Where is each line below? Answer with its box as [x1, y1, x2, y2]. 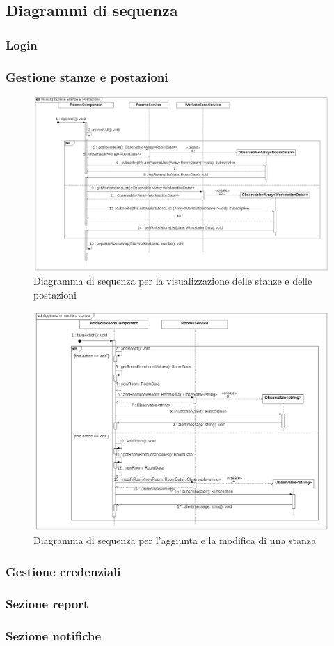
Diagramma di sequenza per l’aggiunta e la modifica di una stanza [33, 533, 317, 548]
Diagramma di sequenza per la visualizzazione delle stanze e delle [33, 273, 312, 288]
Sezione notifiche [6, 626, 102, 644]
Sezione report [6, 594, 89, 612]
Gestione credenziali [6, 562, 121, 580]
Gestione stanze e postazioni [6, 68, 168, 85]
